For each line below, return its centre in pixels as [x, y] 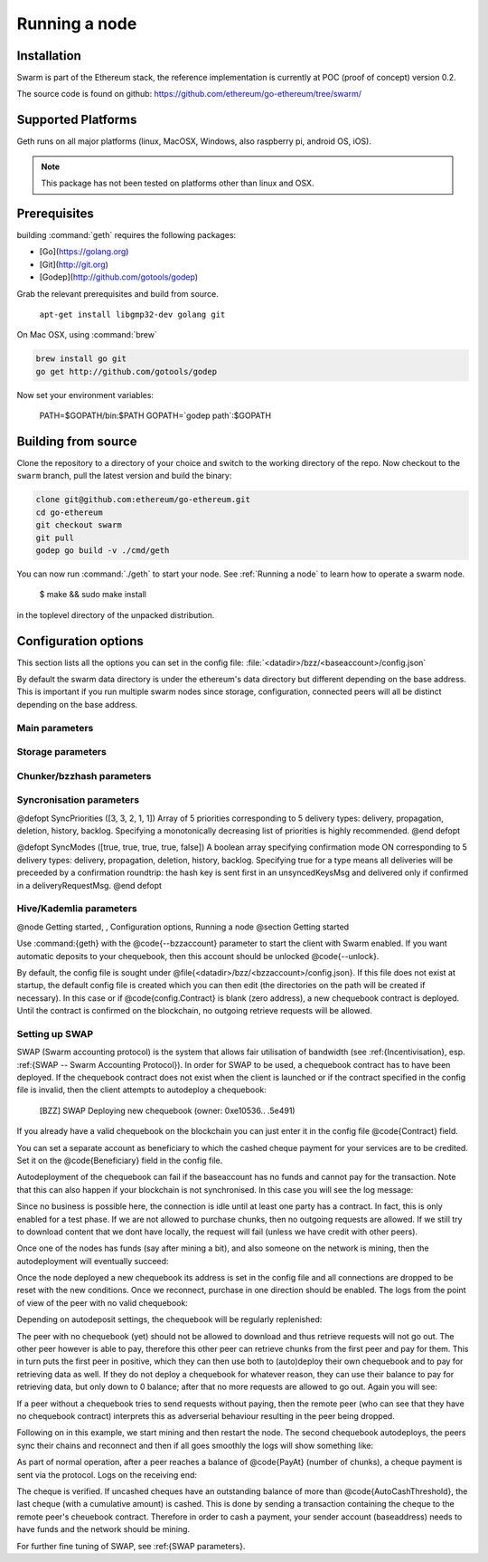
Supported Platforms [77, 120]
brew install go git [81, 359]
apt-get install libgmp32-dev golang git [132, 314]
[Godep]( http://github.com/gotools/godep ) [119, 277]
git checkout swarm [79, 525]
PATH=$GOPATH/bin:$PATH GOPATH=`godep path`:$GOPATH [155, 415]
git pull [55, 538]
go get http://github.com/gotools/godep [126, 371]
